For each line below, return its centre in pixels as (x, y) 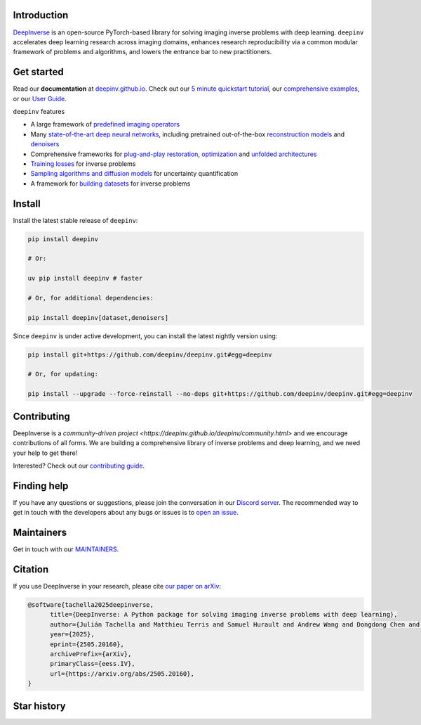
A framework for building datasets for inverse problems (111, 184)
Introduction (41, 15)
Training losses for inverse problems (83, 163)
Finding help (41, 486)
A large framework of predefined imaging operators (105, 124)
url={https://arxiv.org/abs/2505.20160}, (122, 674)
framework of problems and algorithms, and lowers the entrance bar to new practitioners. (142, 52)
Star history (39, 706)
